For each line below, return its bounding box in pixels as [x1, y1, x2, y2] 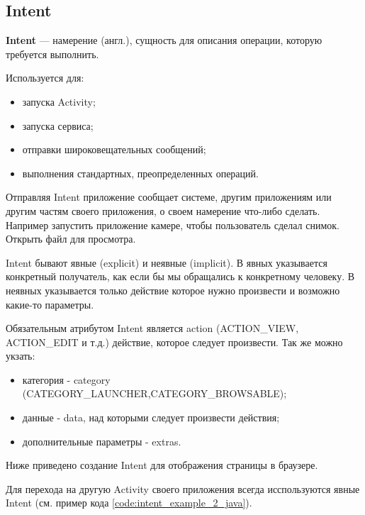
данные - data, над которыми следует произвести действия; [22, 410, 280, 425]
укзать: [6, 348, 35, 363]
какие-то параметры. [6, 297, 94, 311]
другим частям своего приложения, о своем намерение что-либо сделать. [6, 203, 320, 218]
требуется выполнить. [6, 46, 99, 61]
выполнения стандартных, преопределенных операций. [22, 165, 259, 180]
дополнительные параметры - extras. [22, 433, 181, 448]
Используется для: [6, 70, 84, 85]
